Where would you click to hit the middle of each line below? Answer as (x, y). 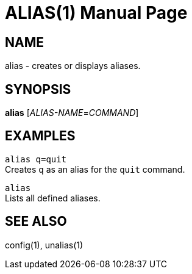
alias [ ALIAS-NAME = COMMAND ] (72, 113)
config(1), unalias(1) (44, 245)
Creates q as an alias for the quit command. (95, 169)
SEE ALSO (36, 222)
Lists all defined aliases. (53, 198)
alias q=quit (36, 159)
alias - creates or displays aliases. (73, 66)
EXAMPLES (40, 136)
